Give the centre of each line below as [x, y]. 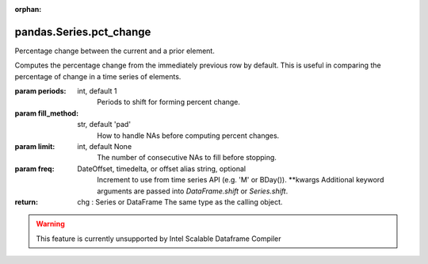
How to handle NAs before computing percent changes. [188, 136]
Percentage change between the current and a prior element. [115, 51]
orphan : [28, 9]
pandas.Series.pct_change [83, 32]
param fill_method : [47, 113]
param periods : [40, 91]
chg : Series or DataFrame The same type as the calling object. [180, 201]
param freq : [34, 168]
